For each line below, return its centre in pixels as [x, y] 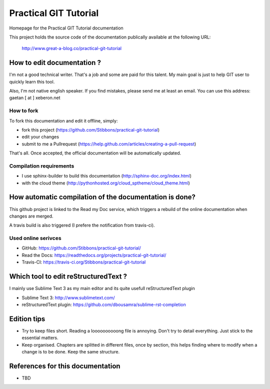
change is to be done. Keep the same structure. [71, 352]
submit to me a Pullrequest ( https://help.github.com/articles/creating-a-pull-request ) [109, 144]
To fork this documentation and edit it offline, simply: [63, 120]
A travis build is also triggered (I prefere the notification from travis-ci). [82, 225]
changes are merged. [31, 216]
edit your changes [40, 137]
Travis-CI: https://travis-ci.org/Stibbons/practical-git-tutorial [84, 262]
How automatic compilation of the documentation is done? [102, 197]
